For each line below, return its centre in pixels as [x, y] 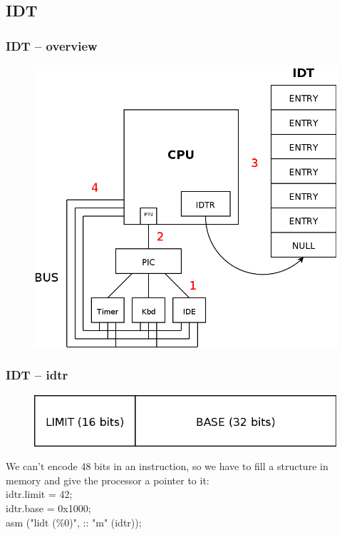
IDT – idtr [37, 375]
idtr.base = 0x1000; [48, 508]
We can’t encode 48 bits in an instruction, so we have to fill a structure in [167, 466]
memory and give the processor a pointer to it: [108, 480]
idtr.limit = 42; [39, 494]
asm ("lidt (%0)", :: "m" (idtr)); [74, 522]
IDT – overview [52, 45]
